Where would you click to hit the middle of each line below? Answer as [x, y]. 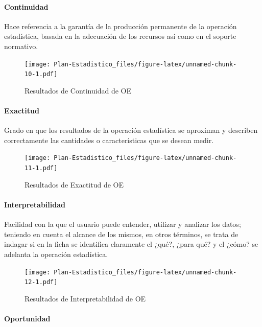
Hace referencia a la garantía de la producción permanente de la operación [121, 26]
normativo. [21, 46]
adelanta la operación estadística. [56, 254]
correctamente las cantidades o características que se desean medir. [109, 140]
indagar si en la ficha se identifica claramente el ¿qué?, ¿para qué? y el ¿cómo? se [131, 244]
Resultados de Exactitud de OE [74, 184]
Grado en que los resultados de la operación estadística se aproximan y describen [131, 130]
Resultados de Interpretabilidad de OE [85, 298]
